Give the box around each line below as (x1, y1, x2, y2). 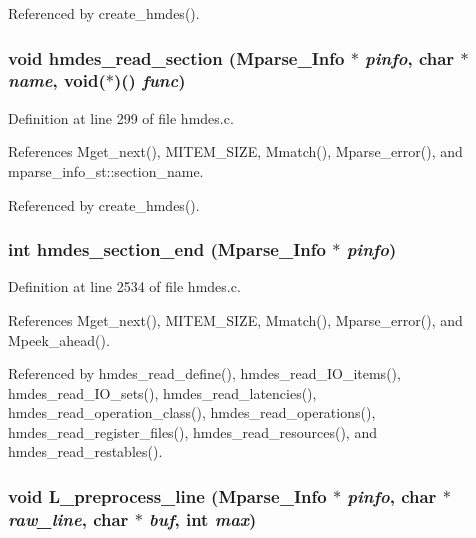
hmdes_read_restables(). (8, 441, 163, 462)
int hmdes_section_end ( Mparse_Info (8, 237, 326, 262)
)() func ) (113, 68, 186, 93)
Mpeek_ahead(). (8, 329, 110, 350)
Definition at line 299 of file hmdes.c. (8, 107, 234, 128)
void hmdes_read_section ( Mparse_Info (8, 45, 345, 70)
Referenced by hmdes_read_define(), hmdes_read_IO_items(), (8, 363, 401, 384)
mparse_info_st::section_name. (8, 160, 204, 181)
